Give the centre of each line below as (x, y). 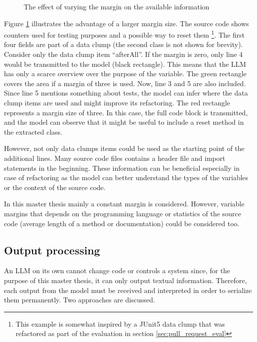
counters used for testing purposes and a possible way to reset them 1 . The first (124, 34)
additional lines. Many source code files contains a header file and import (115, 158)
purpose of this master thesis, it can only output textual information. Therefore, (126, 280)
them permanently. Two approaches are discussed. (80, 300)
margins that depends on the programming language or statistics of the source (123, 213)
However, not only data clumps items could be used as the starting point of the (124, 148)
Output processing (52, 250)
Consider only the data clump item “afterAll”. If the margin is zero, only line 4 (123, 54)
